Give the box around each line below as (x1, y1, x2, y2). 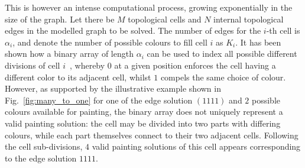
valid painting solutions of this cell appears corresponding (92, 140, 301, 153)
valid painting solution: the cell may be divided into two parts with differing (5, 117, 281, 129)
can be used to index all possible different (147, 47, 297, 60)
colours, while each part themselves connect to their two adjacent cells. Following (5, 128, 298, 141)
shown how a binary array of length (5, 47, 134, 60)
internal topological (213, 12, 284, 25)
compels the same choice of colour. (160, 70, 286, 83)
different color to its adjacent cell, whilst (5, 70, 151, 83)
